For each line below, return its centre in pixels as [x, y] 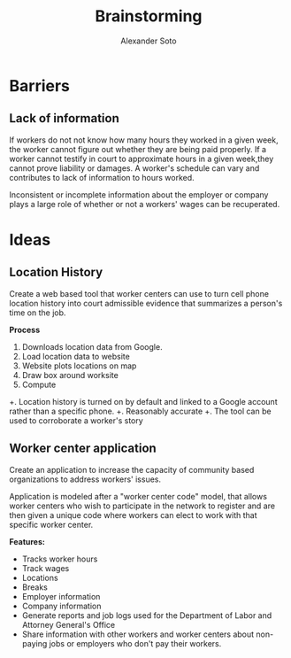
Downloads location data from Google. [92, 346]
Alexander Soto [149, 41]
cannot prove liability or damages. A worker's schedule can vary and [134, 168]
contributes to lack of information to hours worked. [102, 177]
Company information [61, 606]
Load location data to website [76, 356]
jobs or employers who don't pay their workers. [135, 643]
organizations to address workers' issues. [85, 479]
